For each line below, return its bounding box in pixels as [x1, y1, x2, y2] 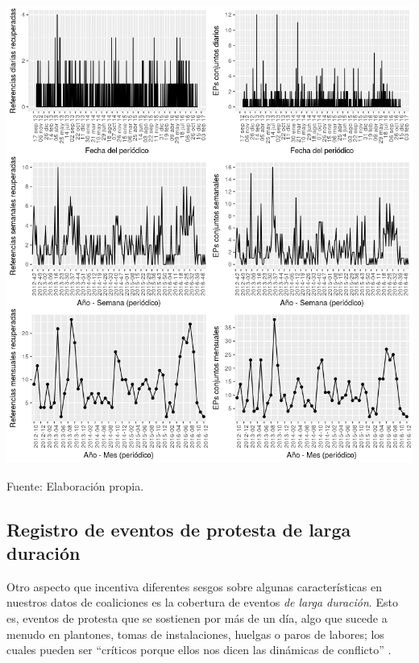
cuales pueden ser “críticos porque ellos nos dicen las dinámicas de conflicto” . [6, 641, 392, 658]
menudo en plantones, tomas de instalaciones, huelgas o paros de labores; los [6, 625, 384, 642]
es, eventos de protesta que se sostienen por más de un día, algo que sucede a [6, 609, 388, 626]
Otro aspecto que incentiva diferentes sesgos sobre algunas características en [6, 578, 382, 595]
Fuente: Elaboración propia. [6, 477, 144, 494]
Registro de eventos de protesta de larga [6, 516, 351, 541]
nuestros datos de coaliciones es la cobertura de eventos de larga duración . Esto [6, 594, 398, 611]
